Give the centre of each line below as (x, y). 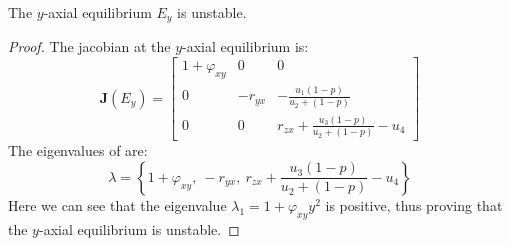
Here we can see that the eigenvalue (117, 204)
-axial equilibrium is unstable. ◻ (139, 228)
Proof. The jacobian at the (89, 46)
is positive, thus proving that (414, 204)
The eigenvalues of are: (78, 150)
